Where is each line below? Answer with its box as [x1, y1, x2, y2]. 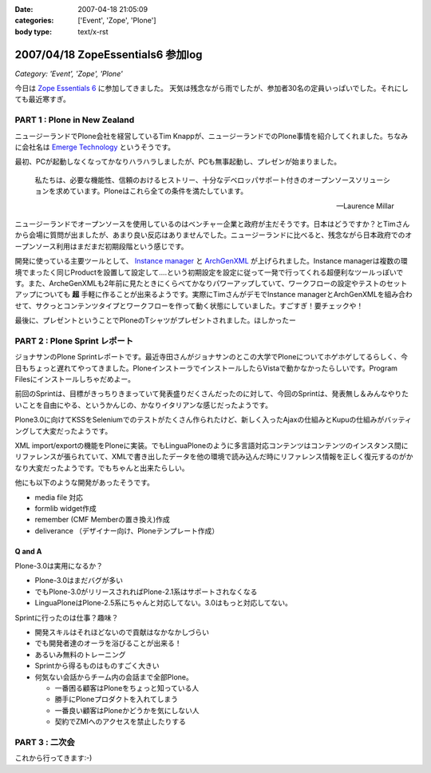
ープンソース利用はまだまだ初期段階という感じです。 [14, 241, 188, 251]
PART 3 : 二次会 [14, 736, 75, 747]
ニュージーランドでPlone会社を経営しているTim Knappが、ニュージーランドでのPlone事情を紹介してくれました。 [14, 131, 387, 141]
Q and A [14, 546, 42, 556]
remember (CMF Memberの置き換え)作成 [34, 515, 171, 525]
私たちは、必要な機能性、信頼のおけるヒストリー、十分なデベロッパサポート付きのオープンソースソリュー [34, 175, 384, 184]
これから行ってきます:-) [14, 753, 93, 763]
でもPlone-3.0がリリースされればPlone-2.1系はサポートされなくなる [34, 587, 258, 597]
